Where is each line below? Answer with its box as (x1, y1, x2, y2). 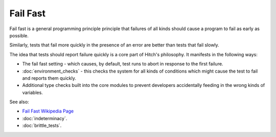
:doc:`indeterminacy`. (22, 115, 67, 121)
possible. (9, 32, 29, 38)
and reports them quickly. (22, 75, 76, 81)
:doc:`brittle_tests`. (22, 123, 62, 129)
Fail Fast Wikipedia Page (22, 108, 74, 115)
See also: (9, 99, 29, 105)
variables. (22, 89, 43, 96)
